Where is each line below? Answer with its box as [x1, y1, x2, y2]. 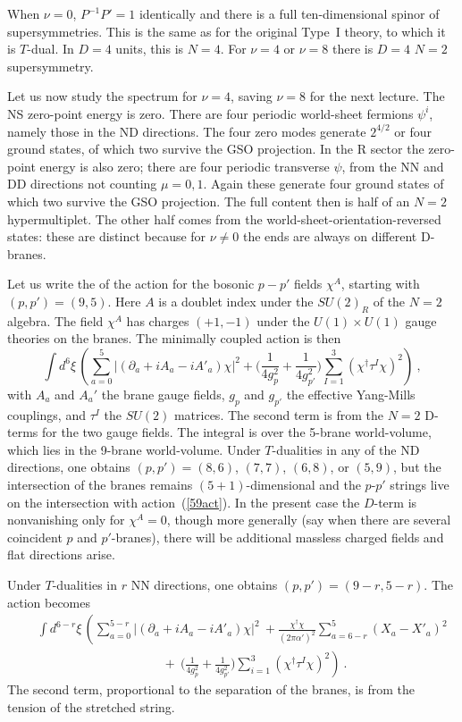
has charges [126, 311, 189, 330]
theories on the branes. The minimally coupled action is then [7, 329, 341, 348]
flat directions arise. [7, 545, 115, 564]
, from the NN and [341, 156, 444, 175]
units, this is [115, 39, 184, 58]
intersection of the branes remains [7, 475, 193, 494]
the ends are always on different [243, 227, 417, 246]
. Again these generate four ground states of [203, 174, 444, 193]
